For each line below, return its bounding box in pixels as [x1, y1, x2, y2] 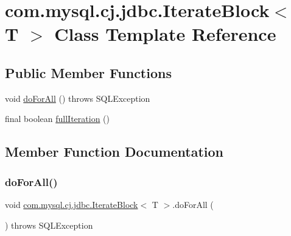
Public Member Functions [5, 63, 172, 82]
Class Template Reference [54, 21, 276, 46]
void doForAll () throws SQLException [5, 91, 150, 104]
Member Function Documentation [5, 142, 224, 161]
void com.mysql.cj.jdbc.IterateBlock [5, 198, 138, 210]
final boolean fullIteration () [5, 112, 110, 125]
